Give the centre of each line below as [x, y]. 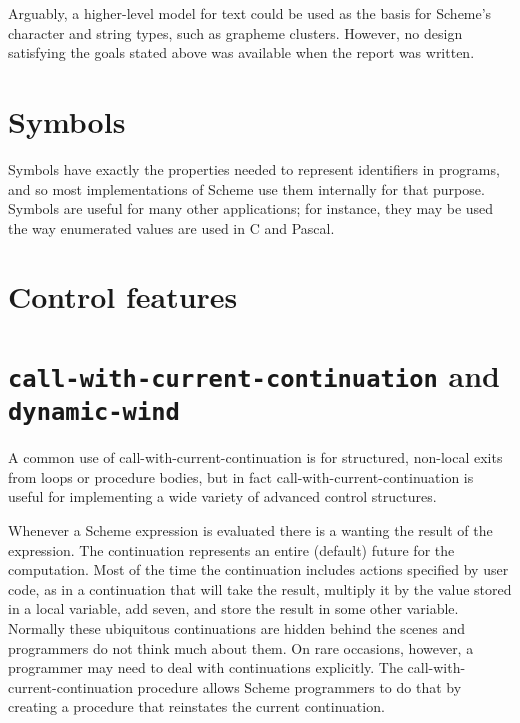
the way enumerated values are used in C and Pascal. [171, 227]
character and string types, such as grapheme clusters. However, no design [235, 32]
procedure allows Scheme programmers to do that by [299, 686]
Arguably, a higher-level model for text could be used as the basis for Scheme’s [250, 13]
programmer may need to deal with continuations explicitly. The [205, 667]
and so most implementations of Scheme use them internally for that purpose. [246, 188]
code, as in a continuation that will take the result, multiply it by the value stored [260, 588]
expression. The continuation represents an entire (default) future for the [231, 549]
